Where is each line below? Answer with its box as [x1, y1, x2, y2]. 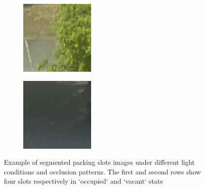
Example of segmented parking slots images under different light [4, 157, 195, 167]
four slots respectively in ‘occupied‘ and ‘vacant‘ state [4, 176, 163, 186]
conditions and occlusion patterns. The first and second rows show [4, 166, 201, 176]
